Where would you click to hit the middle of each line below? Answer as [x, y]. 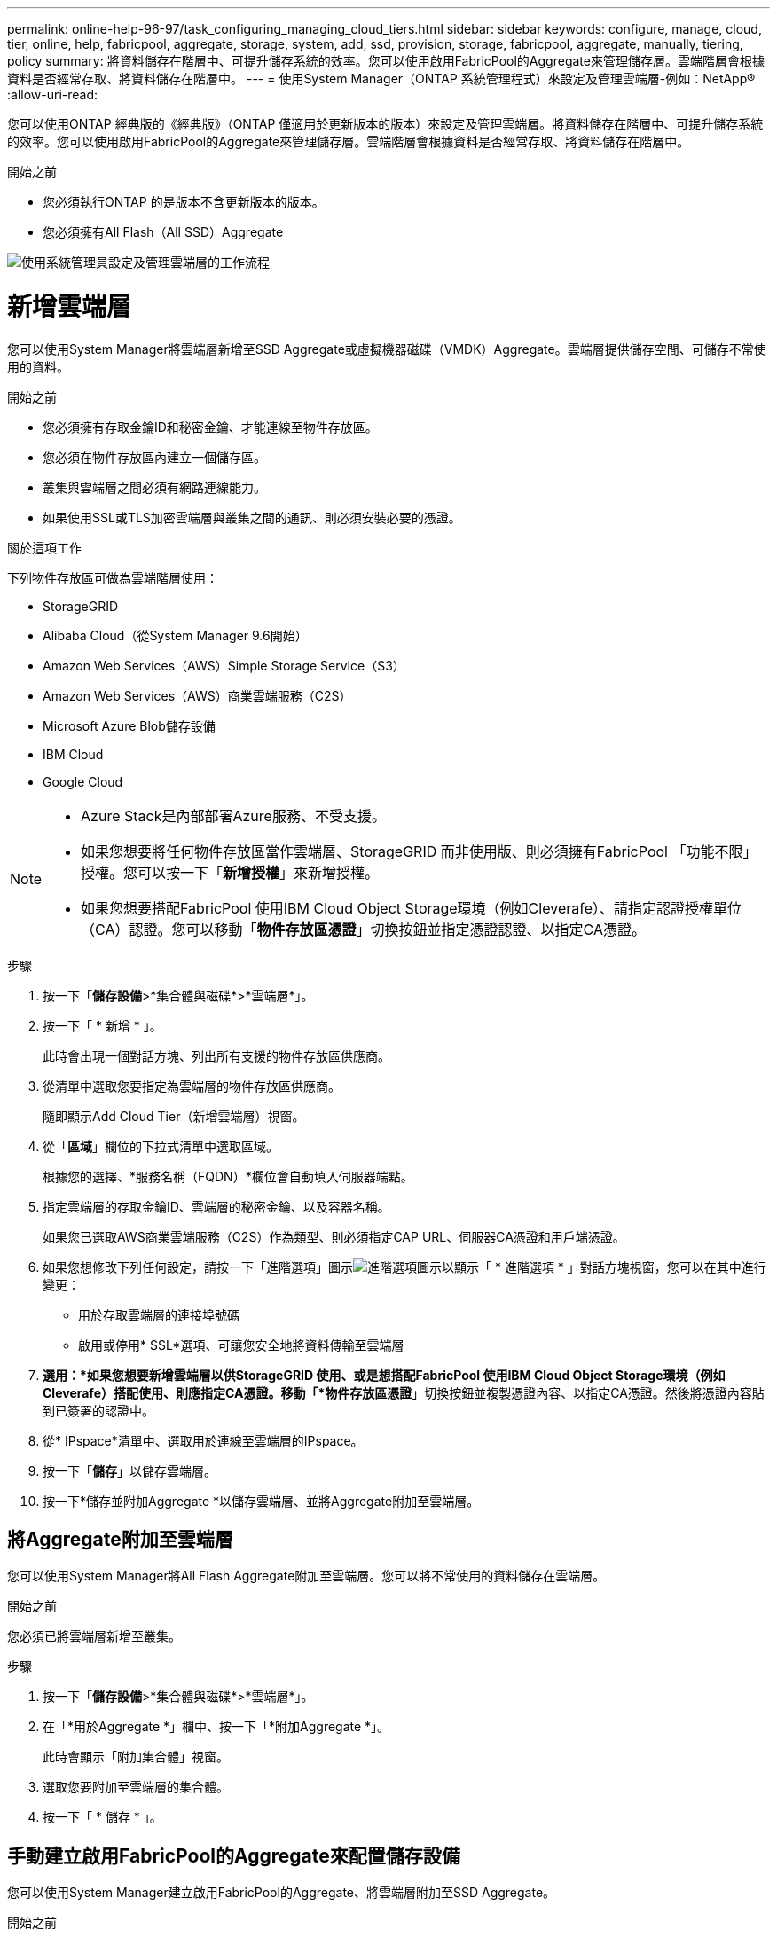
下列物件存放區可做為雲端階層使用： [113, 577]
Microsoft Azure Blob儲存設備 [129, 725]
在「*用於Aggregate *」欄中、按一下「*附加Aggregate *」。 [216, 1727]
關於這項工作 [44, 547]
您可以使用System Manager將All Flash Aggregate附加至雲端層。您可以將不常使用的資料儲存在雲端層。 [306, 1576]
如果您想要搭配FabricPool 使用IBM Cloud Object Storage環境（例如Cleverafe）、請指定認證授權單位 [411, 908]
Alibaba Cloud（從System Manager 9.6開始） [175, 635]
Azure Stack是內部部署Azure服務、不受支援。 [233, 816]
